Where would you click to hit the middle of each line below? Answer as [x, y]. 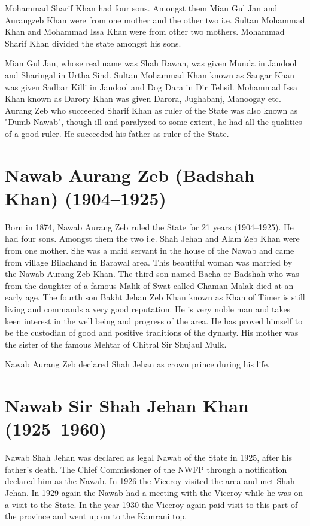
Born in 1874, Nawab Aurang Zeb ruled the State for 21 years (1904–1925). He [149, 226]
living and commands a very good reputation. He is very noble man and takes [148, 309]
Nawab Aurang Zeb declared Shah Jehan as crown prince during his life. [137, 364]
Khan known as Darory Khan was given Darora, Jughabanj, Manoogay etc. [143, 98]
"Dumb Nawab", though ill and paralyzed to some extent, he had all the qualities [154, 122]
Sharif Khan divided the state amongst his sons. [93, 43]
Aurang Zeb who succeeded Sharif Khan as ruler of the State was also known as [151, 110]
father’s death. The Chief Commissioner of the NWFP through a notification [146, 469]
